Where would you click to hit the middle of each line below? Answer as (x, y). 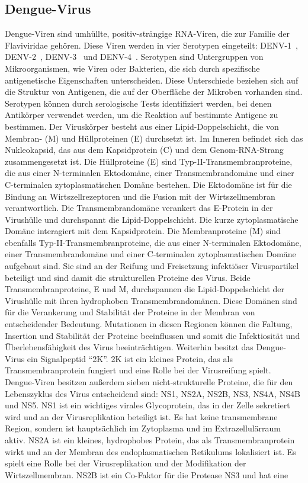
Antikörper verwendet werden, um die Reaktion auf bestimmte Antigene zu (142, 115)
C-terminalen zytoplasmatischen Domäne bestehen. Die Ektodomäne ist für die (148, 184)
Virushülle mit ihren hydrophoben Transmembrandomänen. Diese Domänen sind (151, 300)
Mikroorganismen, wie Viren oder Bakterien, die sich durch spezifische (132, 68)
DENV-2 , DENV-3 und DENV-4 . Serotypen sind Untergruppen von (134, 57)
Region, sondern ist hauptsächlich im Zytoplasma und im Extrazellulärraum (143, 428)
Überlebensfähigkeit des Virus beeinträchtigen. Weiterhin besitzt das (129, 347)
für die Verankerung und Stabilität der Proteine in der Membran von (130, 312)
